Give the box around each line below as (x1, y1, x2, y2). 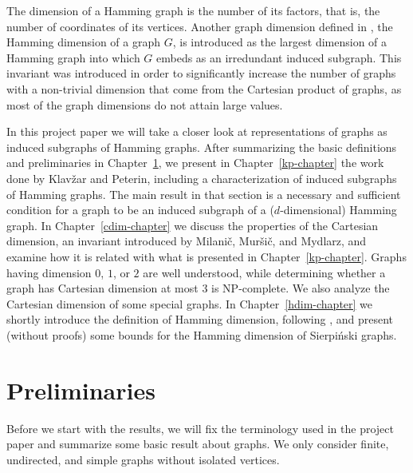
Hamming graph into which (6, 49, 140, 66)
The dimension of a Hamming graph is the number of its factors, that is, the (6, 2, 380, 18)
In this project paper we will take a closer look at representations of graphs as (6, 123, 387, 140)
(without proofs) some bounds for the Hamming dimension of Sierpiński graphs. (6, 326, 397, 343)
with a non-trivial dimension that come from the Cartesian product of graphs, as (6, 80, 402, 97)
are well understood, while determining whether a (143, 264, 386, 280)
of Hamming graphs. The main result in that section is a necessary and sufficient (6, 185, 401, 202)
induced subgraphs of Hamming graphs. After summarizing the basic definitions (6, 138, 397, 155)
